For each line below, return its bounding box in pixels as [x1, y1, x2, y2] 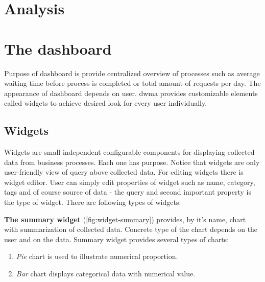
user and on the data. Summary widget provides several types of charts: [4, 233, 229, 244]
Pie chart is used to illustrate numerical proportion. [16, 251, 178, 262]
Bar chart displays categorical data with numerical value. [16, 268, 196, 279]
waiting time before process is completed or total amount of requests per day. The [4, 78, 261, 88]
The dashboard [4, 38, 112, 59]
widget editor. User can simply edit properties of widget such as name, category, [4, 176, 255, 187]
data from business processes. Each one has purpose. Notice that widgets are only [4, 156, 260, 167]
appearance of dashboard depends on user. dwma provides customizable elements [4, 87, 258, 98]
